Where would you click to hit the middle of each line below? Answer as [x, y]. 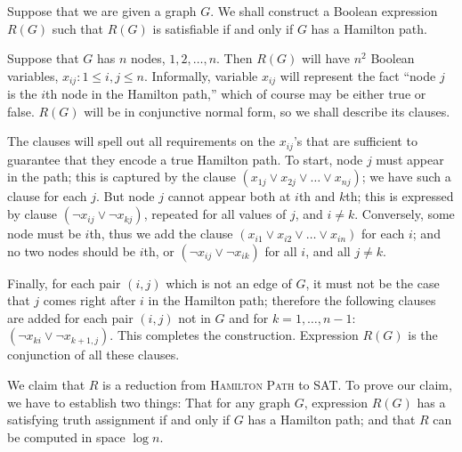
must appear [410, 159]
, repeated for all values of [215, 214]
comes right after [89, 300]
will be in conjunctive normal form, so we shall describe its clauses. [267, 111]
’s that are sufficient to [355, 141]
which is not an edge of [229, 282]
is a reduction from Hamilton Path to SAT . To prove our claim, [277, 385]
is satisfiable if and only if [223, 28]
